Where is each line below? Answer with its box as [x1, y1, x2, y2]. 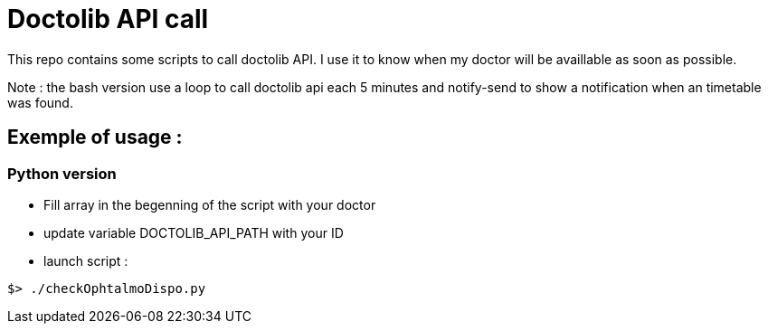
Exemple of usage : [7, 126, 183, 149]
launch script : [43, 252, 128, 269]
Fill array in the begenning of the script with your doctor [43, 196, 376, 213]
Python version [7, 164, 117, 183]
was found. [7, 94, 73, 110]
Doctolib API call [7, 4, 209, 34]
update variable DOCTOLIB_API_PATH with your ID [43, 224, 344, 241]
